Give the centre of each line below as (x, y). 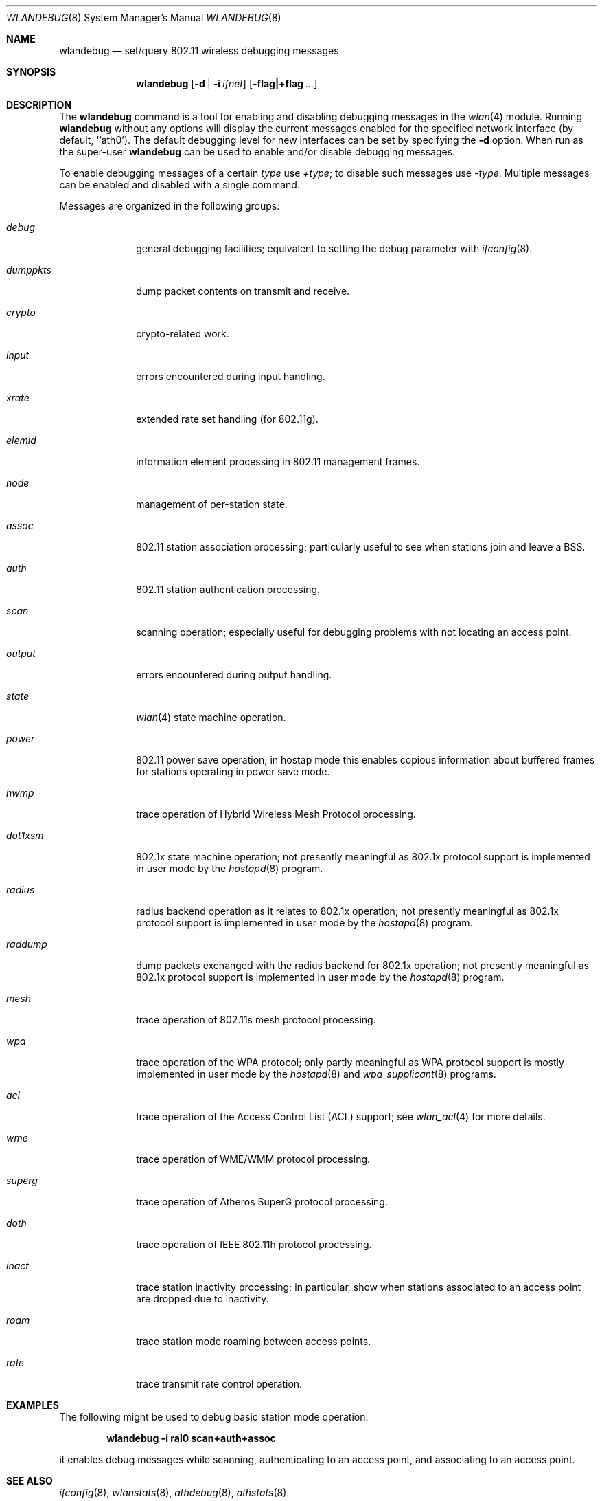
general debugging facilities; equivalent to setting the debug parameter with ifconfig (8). (334, 248)
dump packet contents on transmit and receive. (243, 291)
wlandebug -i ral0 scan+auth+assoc (191, 1438)
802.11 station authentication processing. (228, 589)
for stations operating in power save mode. (233, 771)
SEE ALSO (30, 1481)
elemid (21, 440)
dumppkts (29, 270)
